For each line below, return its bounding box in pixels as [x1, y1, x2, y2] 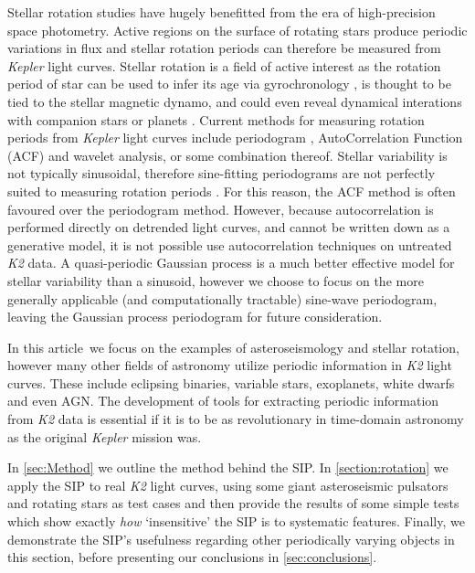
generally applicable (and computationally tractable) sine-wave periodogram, [7, 289, 438, 308]
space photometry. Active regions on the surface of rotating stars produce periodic [7, 20, 468, 39]
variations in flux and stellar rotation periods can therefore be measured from [7, 38, 441, 58]
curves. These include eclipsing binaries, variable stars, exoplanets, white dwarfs [7, 373, 455, 392]
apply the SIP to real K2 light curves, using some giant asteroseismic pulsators [7, 475, 449, 494]
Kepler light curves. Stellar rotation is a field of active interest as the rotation [7, 56, 441, 75]
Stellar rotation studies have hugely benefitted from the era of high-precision [7, 3, 436, 21]
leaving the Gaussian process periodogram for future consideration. [7, 307, 383, 326]
